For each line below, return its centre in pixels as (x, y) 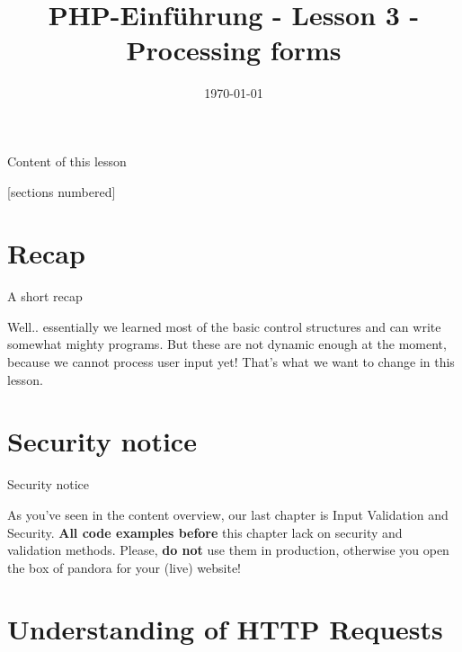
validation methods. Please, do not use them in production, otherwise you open (228, 550)
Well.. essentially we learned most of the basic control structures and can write (224, 326)
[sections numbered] (62, 191)
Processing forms (234, 50)
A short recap (45, 296)
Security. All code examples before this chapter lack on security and (205, 532)
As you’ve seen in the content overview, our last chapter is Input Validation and (228, 514)
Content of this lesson (67, 161)
